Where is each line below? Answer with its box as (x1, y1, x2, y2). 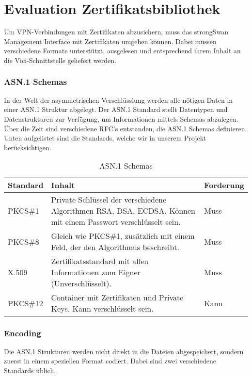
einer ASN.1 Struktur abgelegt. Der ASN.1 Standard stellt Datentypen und (4, 104, 228, 114)
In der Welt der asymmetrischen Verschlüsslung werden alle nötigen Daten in (4, 94, 233, 105)
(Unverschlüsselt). (51, 278, 111, 289)
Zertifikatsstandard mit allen (51, 255, 149, 267)
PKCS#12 (8, 297, 43, 309)
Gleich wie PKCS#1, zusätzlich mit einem (51, 230, 195, 242)
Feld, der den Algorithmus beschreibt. (51, 241, 180, 253)
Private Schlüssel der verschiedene (51, 194, 167, 205)
